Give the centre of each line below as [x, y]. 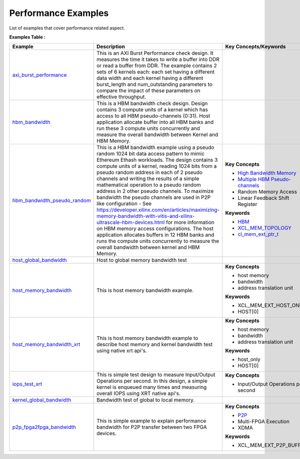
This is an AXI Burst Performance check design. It [155, 53]
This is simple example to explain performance [151, 421]
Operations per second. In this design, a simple [152, 381]
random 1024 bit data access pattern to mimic [151, 154]
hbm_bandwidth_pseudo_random [51, 201]
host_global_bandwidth [39, 260]
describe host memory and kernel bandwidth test [154, 345]
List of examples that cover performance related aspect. [67, 28]
